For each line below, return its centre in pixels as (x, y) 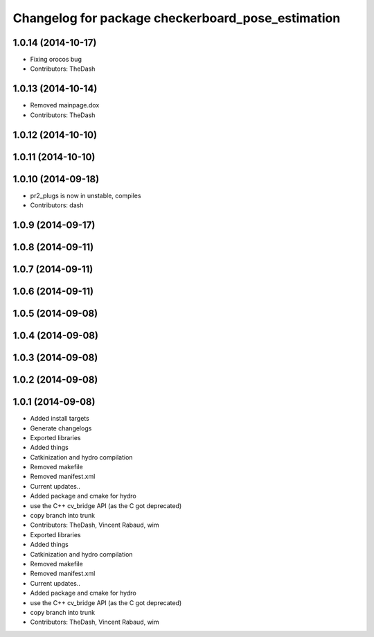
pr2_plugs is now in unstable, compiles (86, 195)
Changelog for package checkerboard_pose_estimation (177, 18)
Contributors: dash (57, 205)
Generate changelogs (61, 428)
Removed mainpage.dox (65, 105)
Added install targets (60, 419)
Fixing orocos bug (56, 60)
